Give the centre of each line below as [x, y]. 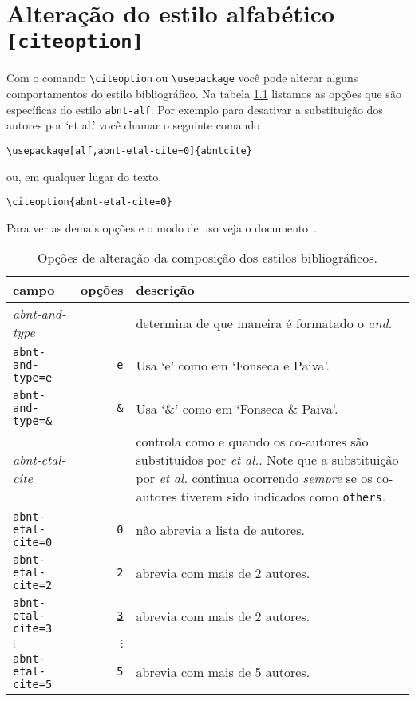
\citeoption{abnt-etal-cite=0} [89, 202]
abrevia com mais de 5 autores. [223, 671]
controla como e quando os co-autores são [252, 442]
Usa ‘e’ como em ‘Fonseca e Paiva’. [233, 365]
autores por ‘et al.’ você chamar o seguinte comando [133, 125]
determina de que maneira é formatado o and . [264, 323]
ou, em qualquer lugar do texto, [84, 176]
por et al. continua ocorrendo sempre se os [254, 478]
